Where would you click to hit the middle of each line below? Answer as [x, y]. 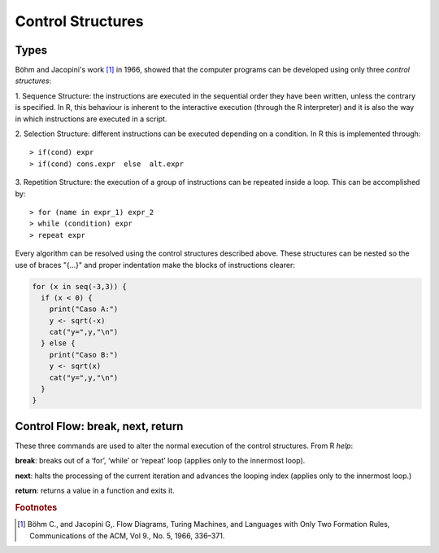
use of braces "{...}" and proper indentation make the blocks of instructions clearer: [155, 265]
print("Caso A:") [84, 309]
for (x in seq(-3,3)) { [80, 286]
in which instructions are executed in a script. [91, 119]
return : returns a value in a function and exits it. [95, 491]
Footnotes [36, 507]
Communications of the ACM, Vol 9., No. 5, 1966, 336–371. [127, 535]
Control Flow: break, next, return [99, 426]
